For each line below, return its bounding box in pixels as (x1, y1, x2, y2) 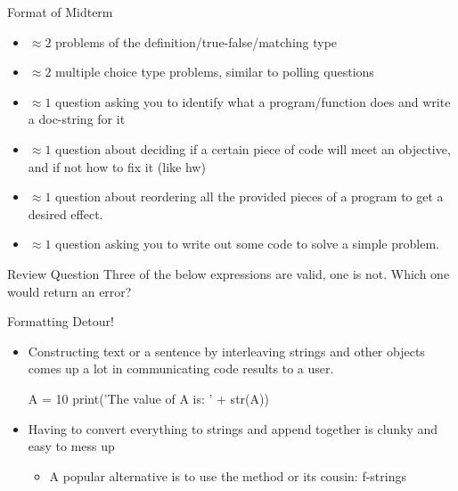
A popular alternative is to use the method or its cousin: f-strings (49, 466, 406, 485)
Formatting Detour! (7, 312, 114, 331)
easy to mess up (28, 437, 115, 455)
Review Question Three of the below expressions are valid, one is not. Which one (7, 264, 450, 282)
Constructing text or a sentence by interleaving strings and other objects (28, 341, 425, 360)
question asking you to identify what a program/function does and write (55, 92, 451, 110)
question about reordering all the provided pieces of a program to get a (55, 187, 444, 206)
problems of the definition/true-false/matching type (55, 32, 338, 51)
